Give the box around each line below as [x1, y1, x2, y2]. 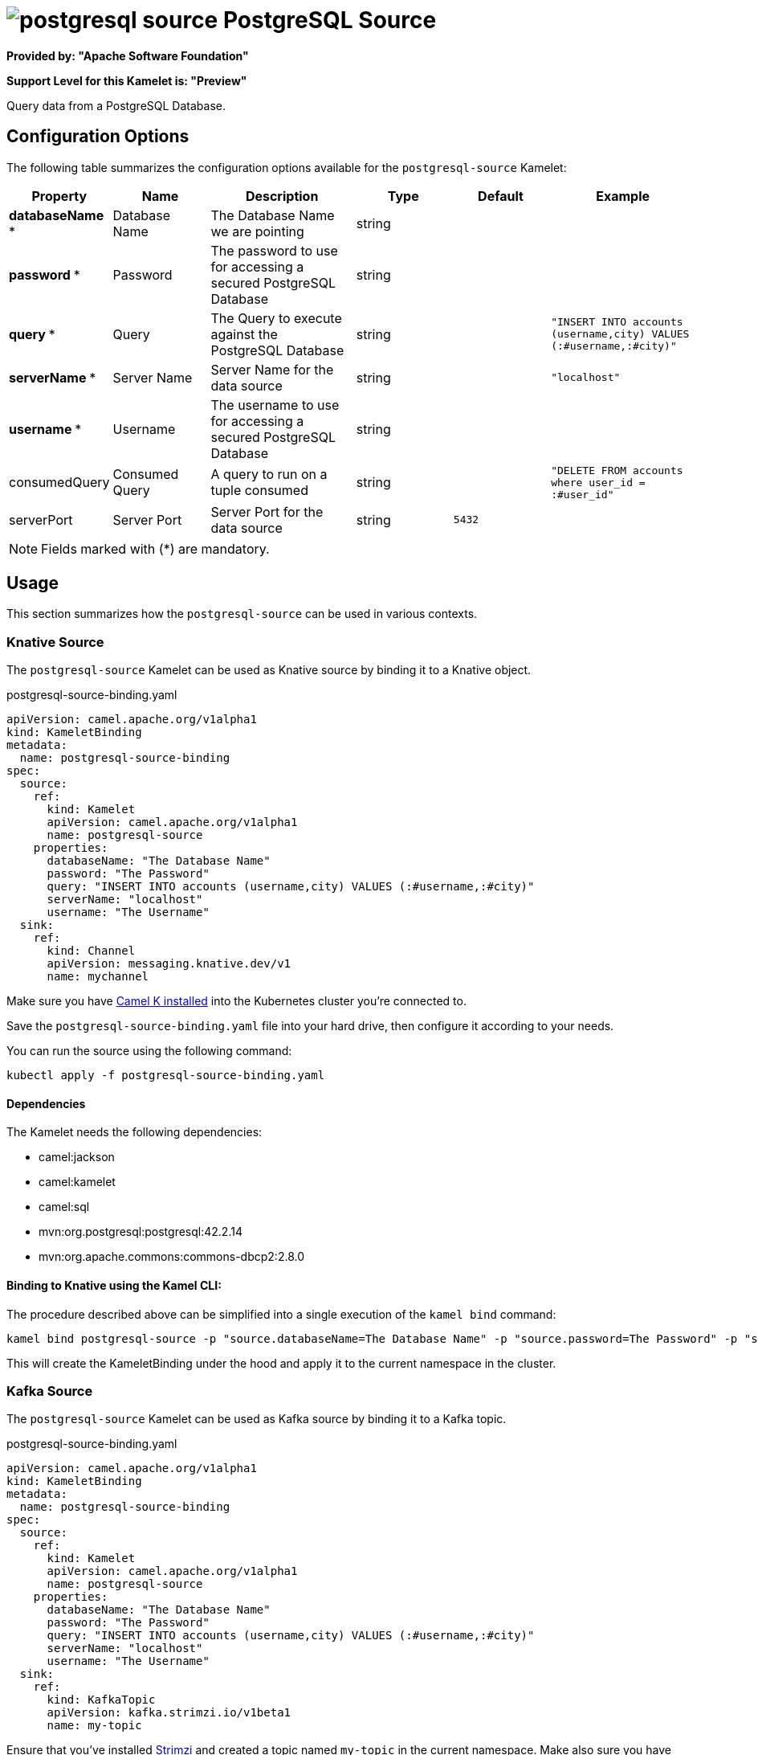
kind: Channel [47, 944, 136, 958]
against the [210, 325, 278, 342]
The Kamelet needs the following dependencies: [6, 1125, 263, 1139]
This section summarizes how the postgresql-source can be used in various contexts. [6, 607, 478, 621]
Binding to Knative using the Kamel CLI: [6, 1278, 222, 1293]
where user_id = [551, 476, 646, 489]
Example [596, 187, 650, 204]
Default [478, 187, 524, 204]
